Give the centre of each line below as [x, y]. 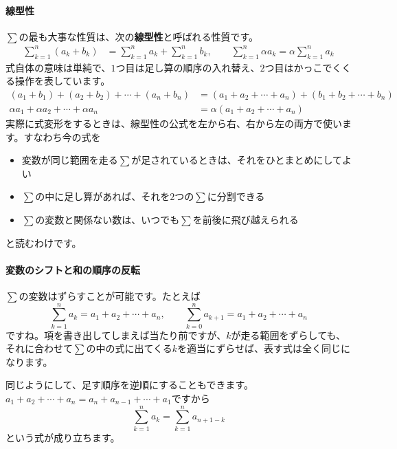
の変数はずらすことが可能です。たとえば [110, 295]
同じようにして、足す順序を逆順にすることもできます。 [130, 385]
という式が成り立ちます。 [63, 437]
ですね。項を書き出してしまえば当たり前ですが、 [116, 335]
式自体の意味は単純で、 [58, 67]
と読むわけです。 [44, 242]
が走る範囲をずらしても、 [288, 335]
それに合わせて [39, 348]
